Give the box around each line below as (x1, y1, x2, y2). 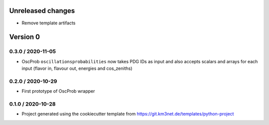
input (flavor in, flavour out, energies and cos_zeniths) (21, 65, 133, 72)
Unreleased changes (9, 6, 75, 15)
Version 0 (9, 33, 40, 41)
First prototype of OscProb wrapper (21, 88, 95, 94)
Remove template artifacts (21, 20, 76, 26)
